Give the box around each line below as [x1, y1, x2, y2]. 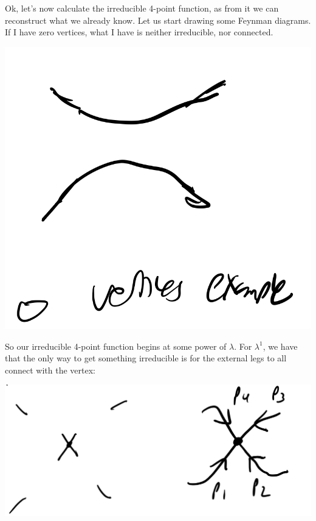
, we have [263, 339, 298, 352]
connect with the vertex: [5, 363, 95, 376]
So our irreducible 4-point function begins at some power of [5, 339, 227, 352]
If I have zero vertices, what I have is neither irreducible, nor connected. [5, 26, 273, 38]
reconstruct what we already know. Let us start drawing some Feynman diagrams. [5, 13, 311, 26]
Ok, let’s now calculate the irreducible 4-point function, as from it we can [5, 2, 279, 14]
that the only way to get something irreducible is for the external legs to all [5, 352, 287, 364]
